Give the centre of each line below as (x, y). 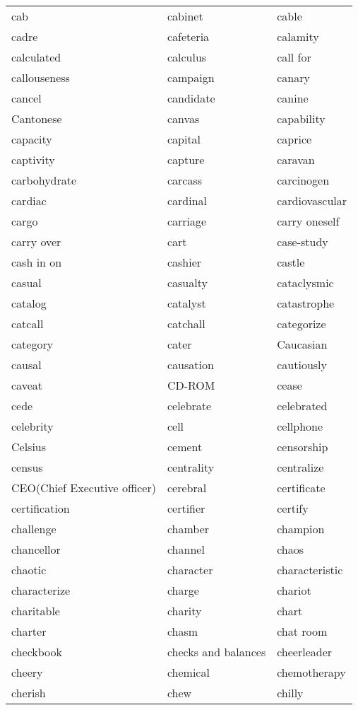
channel (186, 549)
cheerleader (305, 652)
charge (183, 590)
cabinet (185, 16)
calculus (187, 57)
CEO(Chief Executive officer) (84, 488)
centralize (300, 467)
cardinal (187, 200)
